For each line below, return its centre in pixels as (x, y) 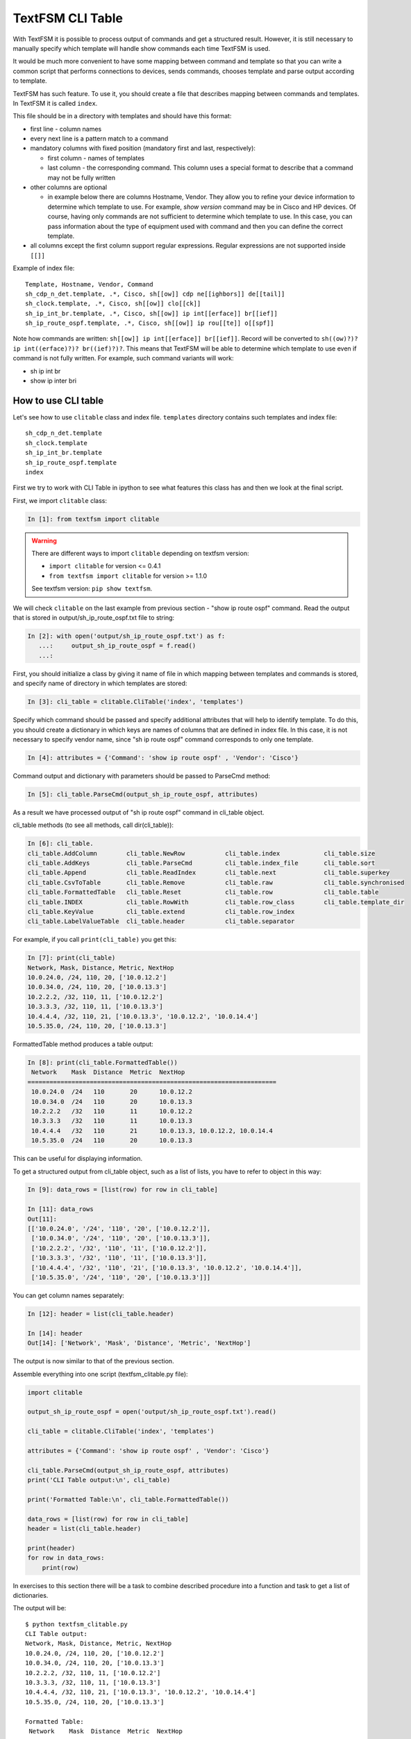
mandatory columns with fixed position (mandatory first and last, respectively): (143, 148)
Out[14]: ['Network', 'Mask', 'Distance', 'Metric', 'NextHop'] (139, 1343)
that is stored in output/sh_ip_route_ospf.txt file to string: (94, 618)
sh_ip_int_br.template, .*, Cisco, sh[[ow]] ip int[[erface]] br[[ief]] (151, 313)
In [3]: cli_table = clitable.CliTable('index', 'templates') (135, 702)
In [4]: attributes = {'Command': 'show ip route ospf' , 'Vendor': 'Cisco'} (163, 758)
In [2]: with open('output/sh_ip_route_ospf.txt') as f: (126, 636)
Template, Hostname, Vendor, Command (90, 284)
